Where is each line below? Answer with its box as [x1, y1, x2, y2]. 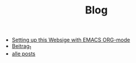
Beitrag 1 [11, 43, 31, 51]
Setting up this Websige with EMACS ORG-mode [11, 36, 130, 44]
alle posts [11, 50, 35, 57]
